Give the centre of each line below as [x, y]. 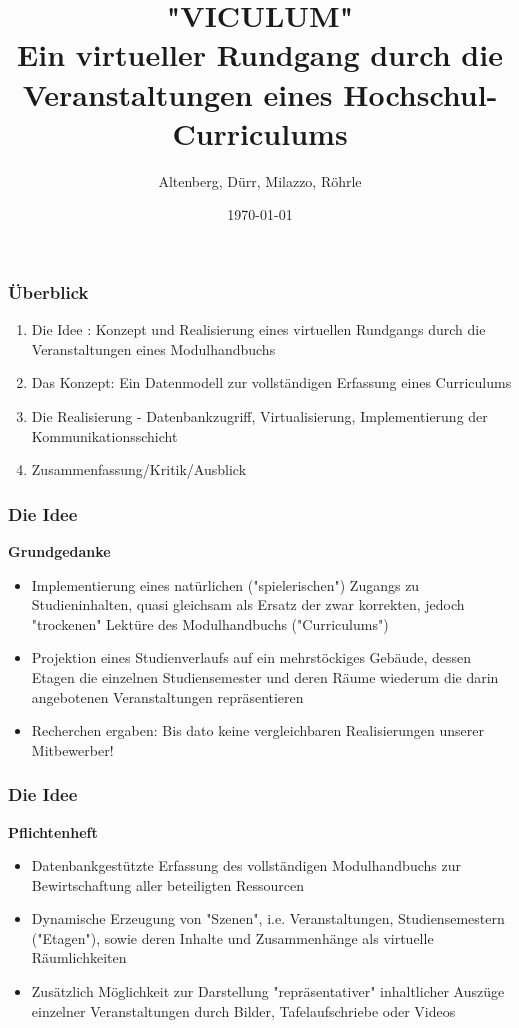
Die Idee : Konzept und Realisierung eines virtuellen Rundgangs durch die [258, 329]
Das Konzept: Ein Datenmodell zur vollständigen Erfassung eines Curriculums [271, 382]
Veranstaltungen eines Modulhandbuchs [153, 348]
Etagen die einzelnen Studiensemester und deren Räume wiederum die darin [265, 676]
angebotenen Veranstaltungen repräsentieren [167, 696]
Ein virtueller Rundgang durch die [260, 54]
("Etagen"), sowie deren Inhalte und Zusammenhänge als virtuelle [232, 937]
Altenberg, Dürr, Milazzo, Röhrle [260, 180]
